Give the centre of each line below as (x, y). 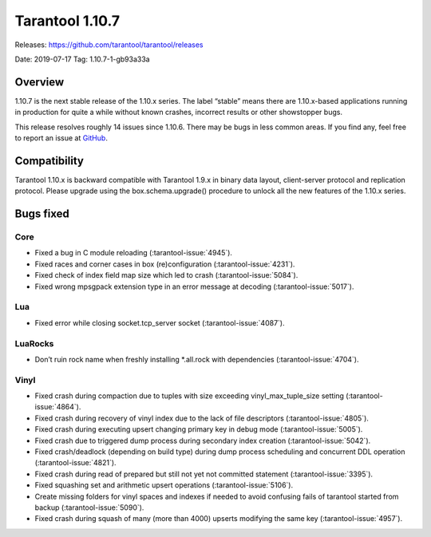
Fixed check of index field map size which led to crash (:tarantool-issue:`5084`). (166, 275)
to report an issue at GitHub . (61, 138)
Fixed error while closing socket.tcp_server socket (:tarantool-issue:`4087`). (160, 322)
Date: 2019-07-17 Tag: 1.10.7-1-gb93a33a (83, 59)
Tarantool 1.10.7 (67, 21)
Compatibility (49, 161)
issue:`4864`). (58, 407)
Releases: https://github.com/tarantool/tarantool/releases (109, 45)
